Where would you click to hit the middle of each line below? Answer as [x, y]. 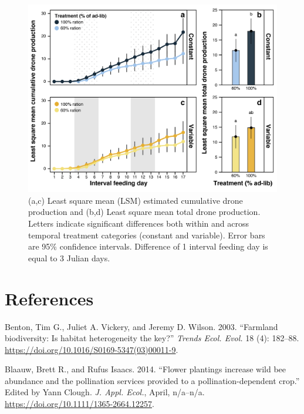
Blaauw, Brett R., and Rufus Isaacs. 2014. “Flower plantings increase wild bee [145, 369]
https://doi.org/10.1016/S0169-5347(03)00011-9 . [92, 349]
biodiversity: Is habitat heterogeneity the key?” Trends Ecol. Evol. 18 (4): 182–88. [152, 338]
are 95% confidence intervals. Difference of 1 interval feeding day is [148, 246]
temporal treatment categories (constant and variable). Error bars [147, 235]
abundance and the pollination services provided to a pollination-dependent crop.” [152, 380]
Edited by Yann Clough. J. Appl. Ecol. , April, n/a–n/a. [105, 392]
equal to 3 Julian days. [69, 258]
